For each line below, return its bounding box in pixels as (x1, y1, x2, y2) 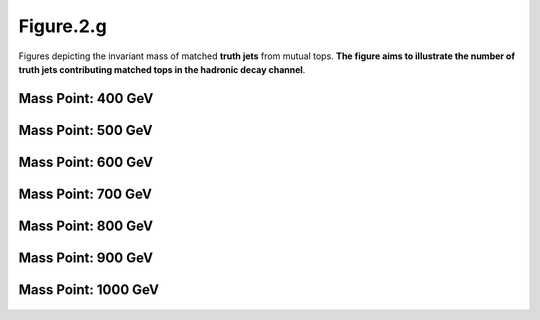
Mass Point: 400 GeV (18, 90, 154, 107)
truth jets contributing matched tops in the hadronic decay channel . (18, 63, 306, 75)
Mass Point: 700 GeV (18, 185, 152, 202)
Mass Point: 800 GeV (18, 217, 154, 234)
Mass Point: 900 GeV (18, 249, 154, 266)
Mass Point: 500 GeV (18, 121, 154, 139)
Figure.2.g (18, 15, 107, 37)
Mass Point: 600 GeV (18, 153, 154, 170)
